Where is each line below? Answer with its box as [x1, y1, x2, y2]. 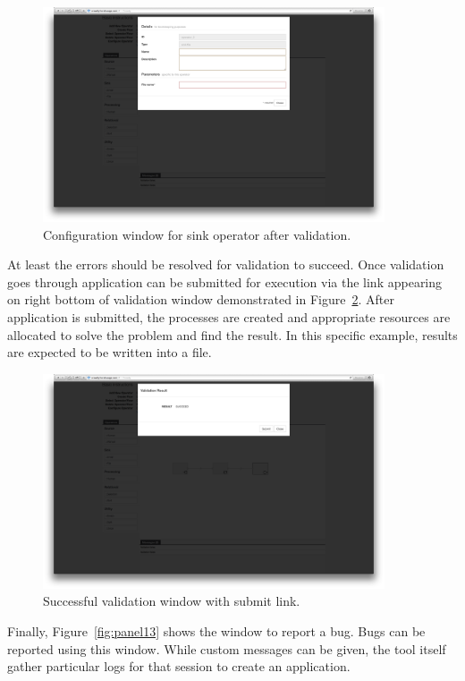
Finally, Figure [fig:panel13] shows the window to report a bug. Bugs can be [7, 621, 426, 640]
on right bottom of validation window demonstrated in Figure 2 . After [7, 290, 394, 309]
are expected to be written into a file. [7, 343, 212, 362]
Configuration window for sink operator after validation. [43, 225, 351, 243]
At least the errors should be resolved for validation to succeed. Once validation [7, 255, 444, 274]
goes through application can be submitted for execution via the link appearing [7, 272, 443, 291]
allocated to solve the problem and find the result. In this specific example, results [7, 325, 458, 344]
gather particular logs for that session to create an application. [7, 657, 351, 676]
